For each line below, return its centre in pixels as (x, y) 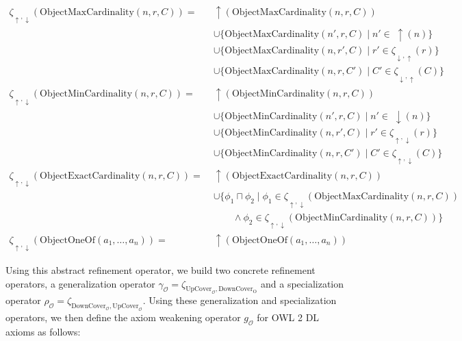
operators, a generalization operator (80, 283)
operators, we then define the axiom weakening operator (123, 317)
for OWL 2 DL (288, 317)
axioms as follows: (43, 331)
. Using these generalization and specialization (240, 300)
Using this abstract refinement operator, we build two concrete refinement (161, 269)
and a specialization (303, 283)
